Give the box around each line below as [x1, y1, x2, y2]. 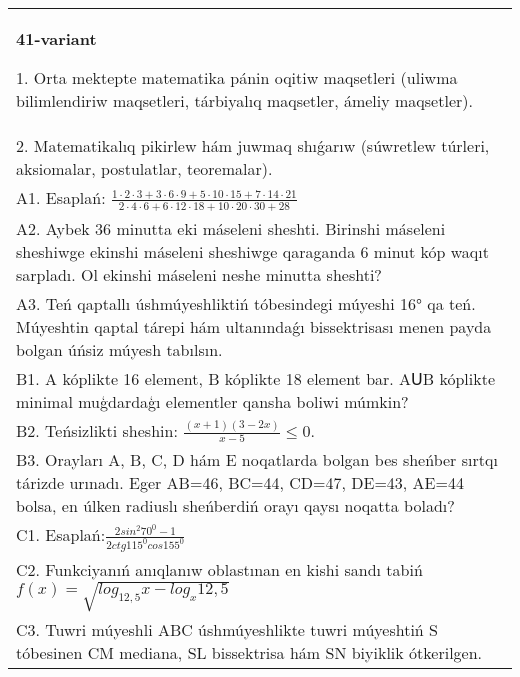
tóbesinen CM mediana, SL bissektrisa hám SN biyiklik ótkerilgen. [16, 640, 483, 664]
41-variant [16, 27, 97, 50]
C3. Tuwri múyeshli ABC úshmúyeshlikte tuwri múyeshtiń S [16, 617, 438, 641]
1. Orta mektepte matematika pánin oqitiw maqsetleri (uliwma [16, 66, 458, 89]
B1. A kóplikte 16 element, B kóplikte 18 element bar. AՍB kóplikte [16, 366, 496, 390]
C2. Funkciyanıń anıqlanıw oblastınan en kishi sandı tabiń [16, 558, 423, 582]
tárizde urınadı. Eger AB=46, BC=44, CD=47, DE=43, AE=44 [16, 471, 464, 495]
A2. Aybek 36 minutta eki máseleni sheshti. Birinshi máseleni [16, 216, 446, 240]
